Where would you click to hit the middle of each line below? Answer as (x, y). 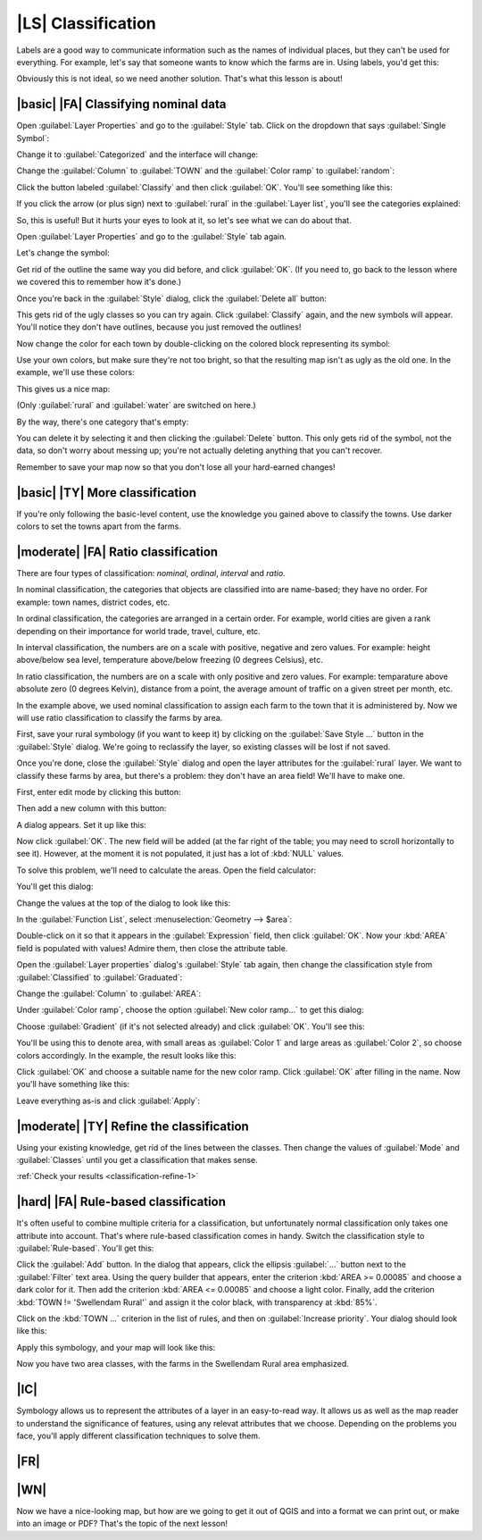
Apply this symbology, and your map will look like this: (116, 1347)
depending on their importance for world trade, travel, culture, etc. (138, 631)
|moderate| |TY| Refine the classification (133, 1126)
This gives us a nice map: (63, 389)
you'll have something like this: (73, 1084)
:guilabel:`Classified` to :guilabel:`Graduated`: (100, 977)
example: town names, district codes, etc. (93, 602)
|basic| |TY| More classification (106, 493)
